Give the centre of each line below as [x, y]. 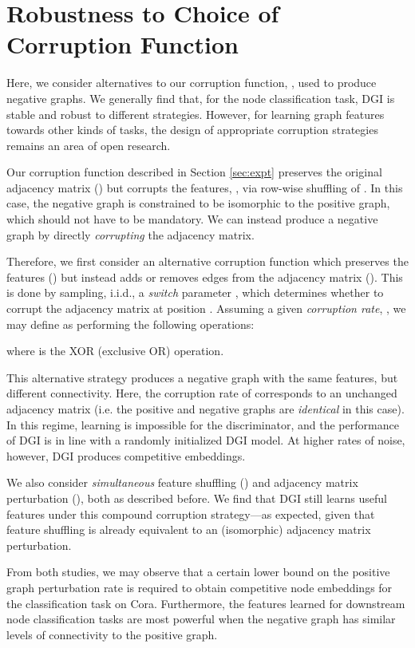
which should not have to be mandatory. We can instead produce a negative [192, 219]
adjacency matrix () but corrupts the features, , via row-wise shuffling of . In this [205, 187]
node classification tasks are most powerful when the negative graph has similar [201, 619]
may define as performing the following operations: [130, 324]
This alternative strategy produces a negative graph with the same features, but [202, 377]
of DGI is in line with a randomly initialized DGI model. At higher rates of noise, [206, 440]
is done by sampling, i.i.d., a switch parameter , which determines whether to [195, 292]
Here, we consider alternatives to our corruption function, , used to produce [192, 83]
